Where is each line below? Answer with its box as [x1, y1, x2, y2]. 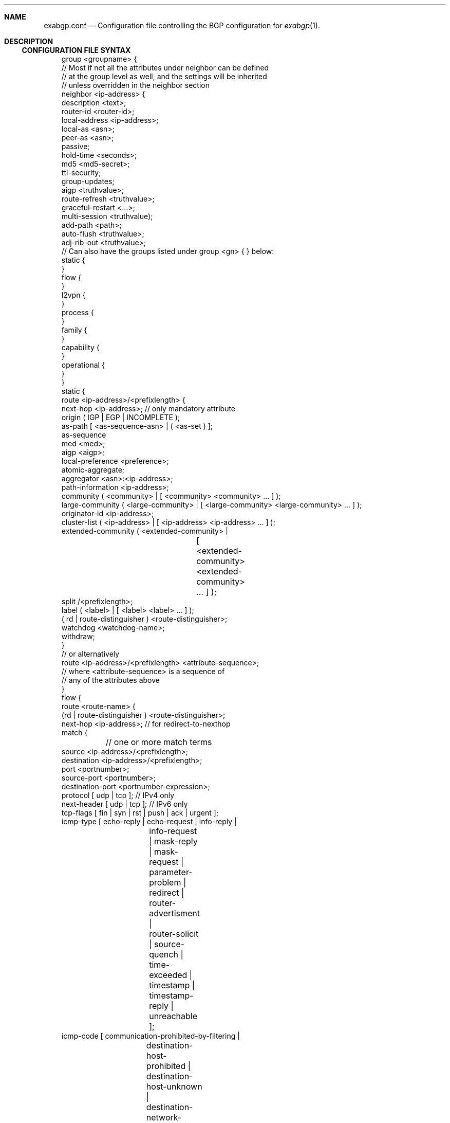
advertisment [149, 908, 200, 918]
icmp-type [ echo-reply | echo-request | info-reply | [61, 817, 237, 826]
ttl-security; [61, 168, 101, 177]
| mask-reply [149, 836, 198, 846]
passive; [61, 142, 90, 151]
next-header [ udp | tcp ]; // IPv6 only [61, 800, 188, 808]
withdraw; [61, 632, 95, 641]
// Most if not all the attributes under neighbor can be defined [61, 63, 269, 72]
